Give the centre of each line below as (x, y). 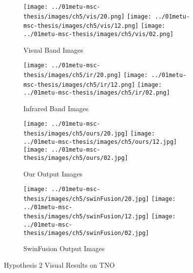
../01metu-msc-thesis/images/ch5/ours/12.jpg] (100, 142)
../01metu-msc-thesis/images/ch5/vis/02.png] (98, 34)
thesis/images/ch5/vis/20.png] (74, 16)
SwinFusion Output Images (64, 248)
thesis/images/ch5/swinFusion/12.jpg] (86, 217)
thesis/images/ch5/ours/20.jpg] (76, 134)
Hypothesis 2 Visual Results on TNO (59, 264)
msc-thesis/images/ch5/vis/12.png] (81, 26)
